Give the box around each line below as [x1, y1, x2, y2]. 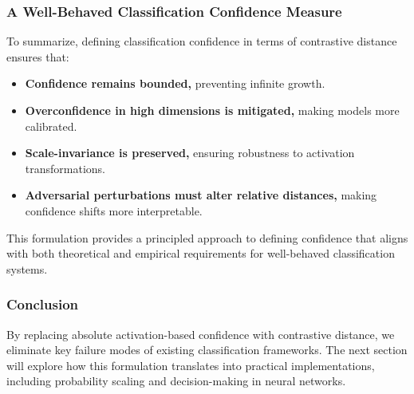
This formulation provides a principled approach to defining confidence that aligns [6, 229, 408, 246]
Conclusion [6, 294, 78, 314]
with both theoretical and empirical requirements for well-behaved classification [6, 245, 395, 262]
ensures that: [6, 48, 69, 65]
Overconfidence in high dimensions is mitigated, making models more [25, 102, 400, 118]
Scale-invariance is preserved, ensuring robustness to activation [25, 144, 355, 161]
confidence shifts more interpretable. [25, 202, 203, 219]
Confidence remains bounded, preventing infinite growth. [25, 75, 325, 92]
